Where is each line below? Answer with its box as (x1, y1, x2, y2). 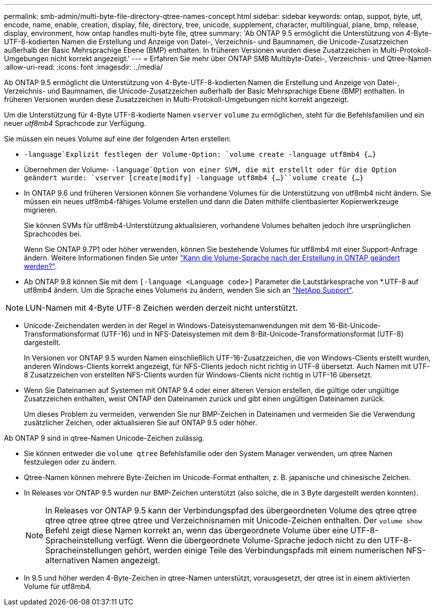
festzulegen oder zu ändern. (24, 458, 117, 466)
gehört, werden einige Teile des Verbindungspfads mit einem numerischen (124, 545, 404, 555)
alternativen (45, 555, 90, 565)
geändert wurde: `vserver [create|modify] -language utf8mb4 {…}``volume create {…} (24, 174, 364, 182)
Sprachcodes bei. (24, 230, 82, 238)
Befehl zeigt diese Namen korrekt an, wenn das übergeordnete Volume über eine (45, 525, 348, 535)
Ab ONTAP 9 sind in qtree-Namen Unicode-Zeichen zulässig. (4, 434, 205, 442)
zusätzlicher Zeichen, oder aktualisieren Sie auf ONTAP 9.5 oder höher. (24, 418, 257, 427)
